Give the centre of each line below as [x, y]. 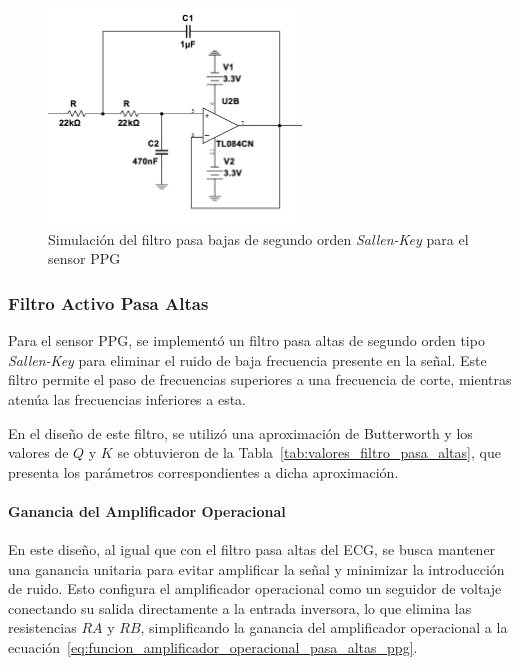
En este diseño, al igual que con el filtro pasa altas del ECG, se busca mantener [252, 549]
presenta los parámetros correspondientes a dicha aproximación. [203, 471]
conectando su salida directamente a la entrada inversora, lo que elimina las [240, 607]
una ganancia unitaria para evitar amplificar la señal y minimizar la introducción [256, 568]
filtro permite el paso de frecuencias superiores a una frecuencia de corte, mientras [260, 379]
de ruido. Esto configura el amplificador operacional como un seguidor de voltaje [255, 588]
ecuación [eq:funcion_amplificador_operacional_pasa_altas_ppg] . [213, 647]
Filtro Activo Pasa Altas [108, 302]
